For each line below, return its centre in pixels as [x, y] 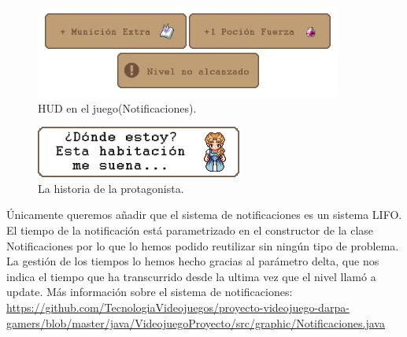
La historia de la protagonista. [111, 188]
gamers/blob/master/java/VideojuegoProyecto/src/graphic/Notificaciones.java [196, 322]
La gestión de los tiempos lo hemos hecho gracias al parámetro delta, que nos [193, 261]
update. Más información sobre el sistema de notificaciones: [150, 292]
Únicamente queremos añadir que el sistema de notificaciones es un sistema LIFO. [204, 215]
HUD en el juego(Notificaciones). [117, 107]
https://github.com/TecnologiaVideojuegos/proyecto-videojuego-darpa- [178, 307]
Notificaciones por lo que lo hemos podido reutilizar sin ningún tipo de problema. [203, 245]
